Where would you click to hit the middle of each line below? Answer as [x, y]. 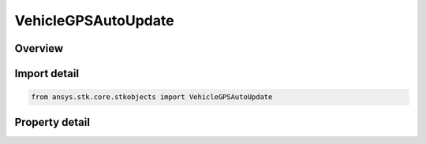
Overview [39, 48]
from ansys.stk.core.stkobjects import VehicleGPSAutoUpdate [152, 97]
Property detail [52, 122]
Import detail [47, 74]
